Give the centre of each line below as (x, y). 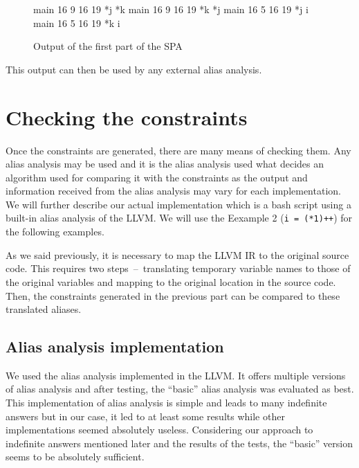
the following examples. (55, 232)
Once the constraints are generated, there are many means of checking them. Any (178, 150)
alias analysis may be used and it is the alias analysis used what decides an (165, 164)
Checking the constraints (127, 117)
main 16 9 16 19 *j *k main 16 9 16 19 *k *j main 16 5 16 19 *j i (171, 9)
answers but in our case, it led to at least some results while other (145, 416)
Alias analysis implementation (115, 346)
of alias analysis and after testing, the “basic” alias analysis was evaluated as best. (180, 389)
